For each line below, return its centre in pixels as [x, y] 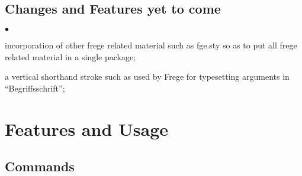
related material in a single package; [70, 56]
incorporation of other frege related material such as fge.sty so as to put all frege [151, 45]
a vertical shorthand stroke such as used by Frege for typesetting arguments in [147, 76]
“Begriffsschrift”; [35, 88]
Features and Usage [87, 128]
